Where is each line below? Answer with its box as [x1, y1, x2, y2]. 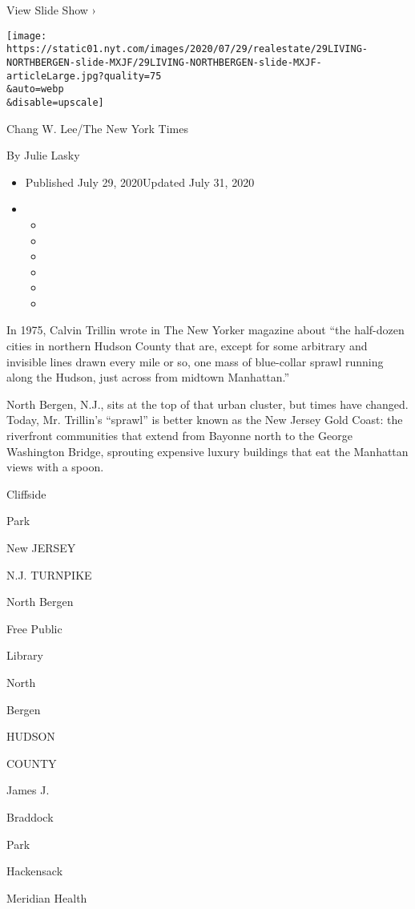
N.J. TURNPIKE [6, 566, 92, 583]
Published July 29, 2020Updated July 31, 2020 [25, 173, 255, 190]
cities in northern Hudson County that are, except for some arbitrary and [6, 337, 368, 354]
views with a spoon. [6, 459, 104, 475]
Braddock [6, 808, 54, 825]
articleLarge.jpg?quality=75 [6, 70, 162, 82]
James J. [6, 782, 50, 798]
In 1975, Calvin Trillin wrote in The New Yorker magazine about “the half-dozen [6, 321, 405, 338]
